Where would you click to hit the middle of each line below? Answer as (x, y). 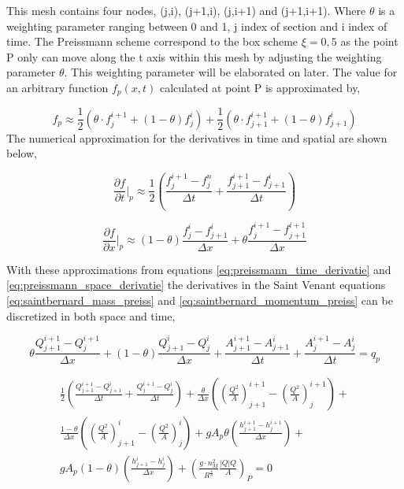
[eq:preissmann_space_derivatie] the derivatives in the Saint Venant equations (196, 285)
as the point (369, 41)
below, (22, 153)
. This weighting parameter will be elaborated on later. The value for (231, 72)
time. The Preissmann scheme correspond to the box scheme (152, 41)
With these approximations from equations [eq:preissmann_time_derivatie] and (199, 269)
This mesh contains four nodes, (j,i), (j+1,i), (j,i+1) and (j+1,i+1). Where (186, 10)
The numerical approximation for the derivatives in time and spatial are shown (197, 137)
